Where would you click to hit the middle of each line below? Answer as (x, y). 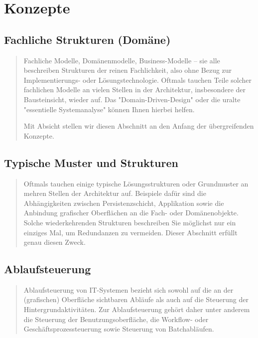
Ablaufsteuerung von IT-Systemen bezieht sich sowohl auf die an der (129, 289)
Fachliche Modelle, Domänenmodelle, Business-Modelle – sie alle (122, 60)
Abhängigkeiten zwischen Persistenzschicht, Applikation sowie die (124, 203)
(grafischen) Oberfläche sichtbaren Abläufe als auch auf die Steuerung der (136, 299)
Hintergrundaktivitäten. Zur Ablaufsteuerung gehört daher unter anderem (137, 309)
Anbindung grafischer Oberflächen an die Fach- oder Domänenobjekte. (131, 213)
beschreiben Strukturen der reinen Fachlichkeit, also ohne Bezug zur (128, 70)
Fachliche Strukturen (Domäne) (87, 39)
